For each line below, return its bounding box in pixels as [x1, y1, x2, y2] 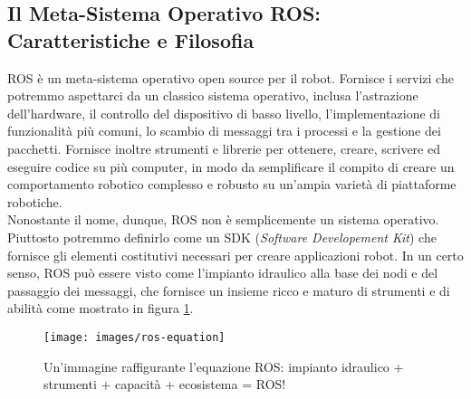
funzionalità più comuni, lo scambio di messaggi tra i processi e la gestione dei [7, 121, 441, 140]
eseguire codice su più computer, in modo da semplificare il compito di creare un [7, 157, 455, 176]
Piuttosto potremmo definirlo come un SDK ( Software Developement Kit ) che [7, 227, 437, 246]
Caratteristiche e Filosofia [7, 25, 255, 53]
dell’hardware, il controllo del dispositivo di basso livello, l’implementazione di [7, 103, 441, 122]
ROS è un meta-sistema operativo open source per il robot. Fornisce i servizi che [7, 68, 454, 87]
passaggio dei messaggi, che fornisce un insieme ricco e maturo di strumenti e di [7, 280, 450, 299]
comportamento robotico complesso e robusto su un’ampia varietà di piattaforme [7, 175, 457, 194]
